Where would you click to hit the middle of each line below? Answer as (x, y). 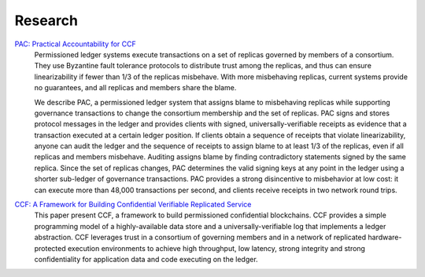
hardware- (384, 237)
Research (46, 20)
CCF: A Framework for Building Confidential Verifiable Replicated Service (133, 205)
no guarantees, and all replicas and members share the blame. (135, 88)
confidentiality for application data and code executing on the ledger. (146, 259)
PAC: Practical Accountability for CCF (76, 44)
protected (50, 248)
